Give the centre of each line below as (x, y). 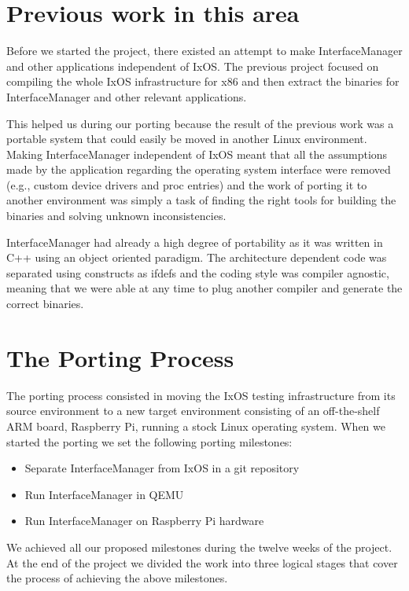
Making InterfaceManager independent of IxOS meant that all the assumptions (197, 154)
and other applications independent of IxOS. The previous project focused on (193, 66)
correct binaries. (45, 304)
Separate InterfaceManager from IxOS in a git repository (162, 468)
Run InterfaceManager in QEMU (104, 494)
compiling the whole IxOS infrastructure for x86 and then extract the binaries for (203, 81)
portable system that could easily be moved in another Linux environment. (187, 139)
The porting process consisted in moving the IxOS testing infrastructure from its (201, 395)
